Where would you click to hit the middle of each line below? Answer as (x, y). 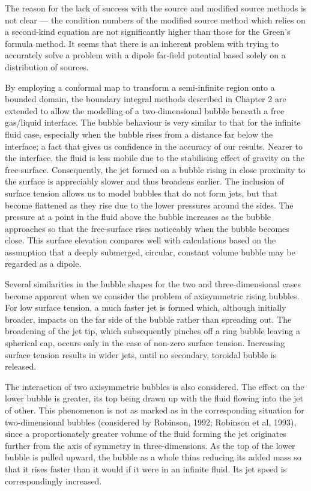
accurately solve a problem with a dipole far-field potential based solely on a (145, 55)
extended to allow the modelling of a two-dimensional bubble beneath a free (145, 110)
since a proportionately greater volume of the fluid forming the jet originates (146, 434)
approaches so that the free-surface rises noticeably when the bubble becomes (147, 228)
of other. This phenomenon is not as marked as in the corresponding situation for (155, 410)
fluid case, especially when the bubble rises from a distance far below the (139, 134)
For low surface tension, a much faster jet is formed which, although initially (146, 307)
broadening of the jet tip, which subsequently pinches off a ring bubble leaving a (152, 331)
